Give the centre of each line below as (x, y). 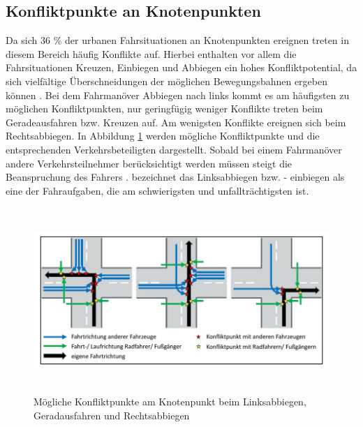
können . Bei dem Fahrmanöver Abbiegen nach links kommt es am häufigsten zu (178, 95)
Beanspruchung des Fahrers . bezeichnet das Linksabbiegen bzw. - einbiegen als (175, 177)
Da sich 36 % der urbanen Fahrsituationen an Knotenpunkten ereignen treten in (177, 40)
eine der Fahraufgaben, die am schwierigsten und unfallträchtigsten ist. (157, 190)
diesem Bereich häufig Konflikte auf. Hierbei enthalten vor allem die (151, 53)
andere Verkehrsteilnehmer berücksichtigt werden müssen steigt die (149, 163)
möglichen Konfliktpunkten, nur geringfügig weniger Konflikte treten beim (164, 108)
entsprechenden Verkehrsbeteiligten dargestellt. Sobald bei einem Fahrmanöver (174, 149)
